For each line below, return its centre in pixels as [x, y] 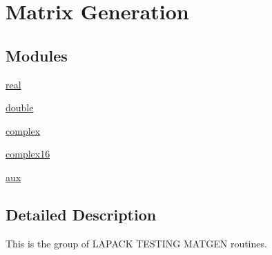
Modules [37, 55]
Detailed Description [81, 214]
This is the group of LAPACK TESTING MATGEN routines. [136, 243]
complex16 [28, 154]
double [20, 107]
